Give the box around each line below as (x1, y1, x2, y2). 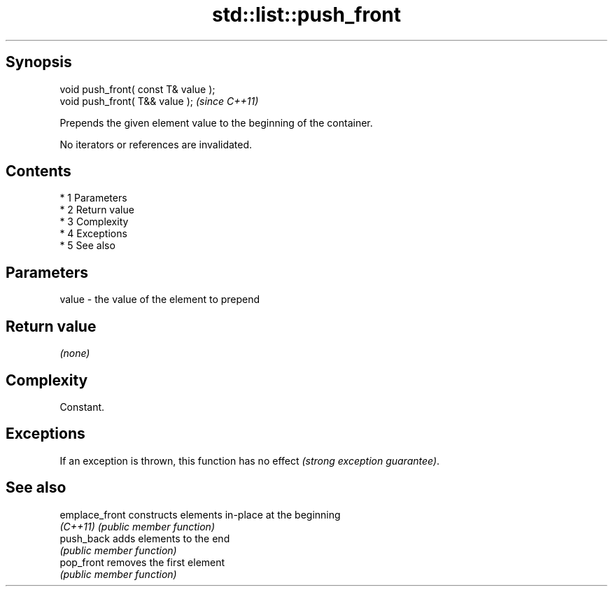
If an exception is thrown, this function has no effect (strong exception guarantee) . (59, 454, 440, 467)
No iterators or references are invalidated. (59, 138, 253, 150)
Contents (6, 162, 71, 181)
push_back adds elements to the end (59, 532, 230, 544)
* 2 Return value (59, 204, 134, 216)
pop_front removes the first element (59, 556, 225, 568)
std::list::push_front (211, 3, 402, 27)
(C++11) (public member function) (59, 520, 215, 533)
